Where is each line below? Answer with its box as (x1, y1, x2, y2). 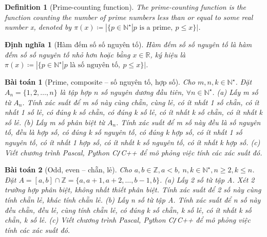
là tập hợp (60, 86, 91, 97)
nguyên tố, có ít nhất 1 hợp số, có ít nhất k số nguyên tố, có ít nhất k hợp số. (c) (5, 136, 260, 147)
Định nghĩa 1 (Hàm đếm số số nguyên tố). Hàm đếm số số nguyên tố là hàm (5, 39, 252, 50)
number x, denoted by (5, 22, 72, 32)
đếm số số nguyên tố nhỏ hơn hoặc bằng (5, 49, 130, 60)
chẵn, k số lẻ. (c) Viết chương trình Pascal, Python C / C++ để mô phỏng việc (5, 214, 251, 225)
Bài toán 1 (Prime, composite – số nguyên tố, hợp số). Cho (5, 76, 196, 87)
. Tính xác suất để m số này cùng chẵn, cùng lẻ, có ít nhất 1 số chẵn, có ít (22, 96, 259, 107)
